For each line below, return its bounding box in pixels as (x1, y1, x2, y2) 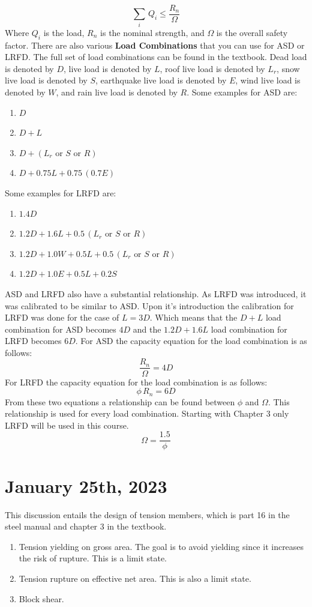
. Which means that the (149, 311, 238, 324)
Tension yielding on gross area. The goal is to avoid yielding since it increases (19, 540, 304, 552)
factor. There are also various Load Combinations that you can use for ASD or (5, 38, 305, 51)
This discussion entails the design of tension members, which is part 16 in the (5, 508, 290, 521)
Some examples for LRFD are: (5, 186, 116, 199)
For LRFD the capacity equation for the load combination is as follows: (5, 375, 268, 388)
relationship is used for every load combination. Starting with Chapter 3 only (5, 407, 289, 420)
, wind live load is (235, 74, 301, 86)
